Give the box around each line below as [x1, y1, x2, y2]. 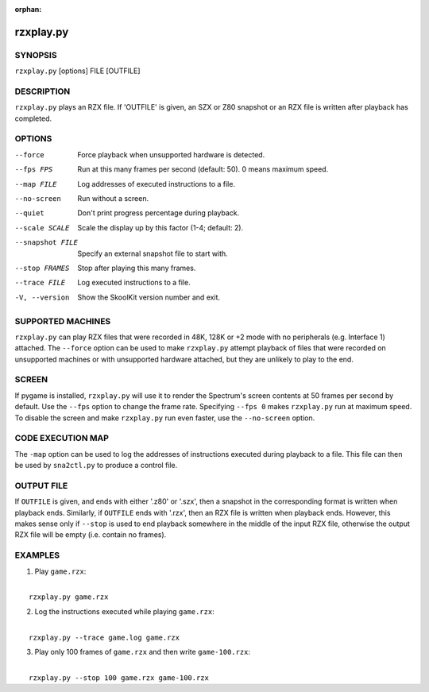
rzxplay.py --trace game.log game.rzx [29, 632, 180, 642]
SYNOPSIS [14, 49, 57, 60]
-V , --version [14, 292, 70, 302]
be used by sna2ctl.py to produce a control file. [14, 461, 178, 470]
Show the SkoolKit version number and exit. [77, 292, 221, 302]
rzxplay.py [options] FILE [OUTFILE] [14, 66, 141, 75]
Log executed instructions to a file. [77, 278, 191, 288]
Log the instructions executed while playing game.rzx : [34, 606, 214, 616]
